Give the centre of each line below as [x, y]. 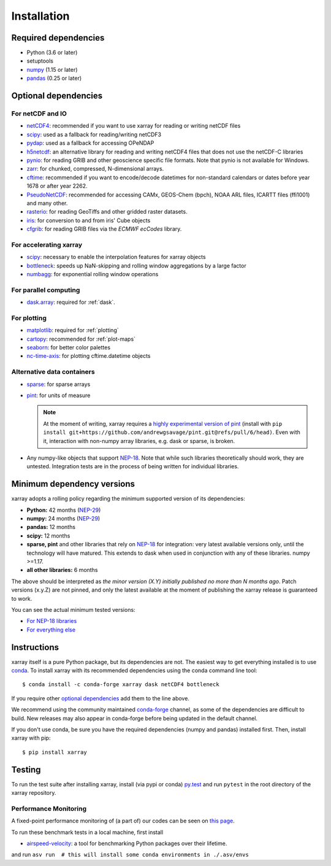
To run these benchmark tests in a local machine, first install [87, 832]
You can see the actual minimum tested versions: [73, 609]
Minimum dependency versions [73, 484]
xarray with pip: [31, 738]
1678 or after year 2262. [57, 186]
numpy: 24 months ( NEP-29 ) [63, 519]
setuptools [40, 61]
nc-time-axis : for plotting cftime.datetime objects [89, 356]
